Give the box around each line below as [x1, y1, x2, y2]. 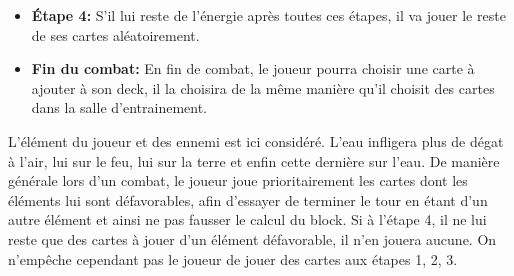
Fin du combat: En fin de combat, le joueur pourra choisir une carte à [31, 58, 475, 79]
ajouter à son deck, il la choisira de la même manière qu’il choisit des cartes [31, 77, 495, 98]
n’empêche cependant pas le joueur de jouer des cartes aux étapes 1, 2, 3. [8, 248, 458, 269]
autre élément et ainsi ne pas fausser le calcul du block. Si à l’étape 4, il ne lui [8, 209, 487, 230]
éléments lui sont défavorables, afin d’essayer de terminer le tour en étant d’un [8, 189, 488, 210]
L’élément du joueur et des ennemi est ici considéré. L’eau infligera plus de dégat [8, 130, 504, 151]
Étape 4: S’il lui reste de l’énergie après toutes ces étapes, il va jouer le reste [31, 5, 506, 25]
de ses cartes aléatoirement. [31, 24, 200, 45]
